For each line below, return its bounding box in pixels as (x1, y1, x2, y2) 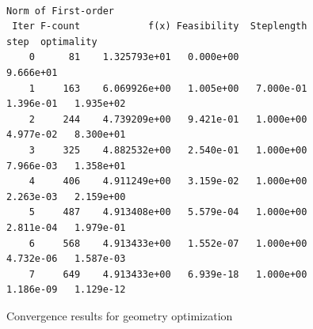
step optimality (6, 36, 97, 47)
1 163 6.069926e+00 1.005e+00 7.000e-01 (29, 82, 307, 94)
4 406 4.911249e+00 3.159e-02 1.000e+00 (29, 176, 307, 187)
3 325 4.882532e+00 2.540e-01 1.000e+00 (29, 144, 307, 156)
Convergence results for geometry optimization (6, 307, 233, 323)
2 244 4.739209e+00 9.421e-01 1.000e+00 (29, 113, 307, 125)
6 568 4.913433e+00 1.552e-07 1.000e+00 (29, 237, 307, 249)
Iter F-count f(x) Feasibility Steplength (12, 21, 307, 32)
